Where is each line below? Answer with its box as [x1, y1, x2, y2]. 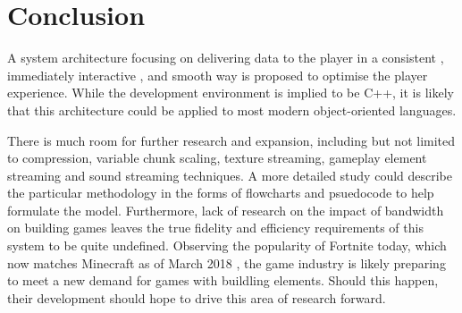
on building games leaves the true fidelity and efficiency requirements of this [7, 218, 424, 237]
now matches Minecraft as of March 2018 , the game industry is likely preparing [7, 253, 446, 272]
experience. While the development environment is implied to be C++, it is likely [7, 83, 454, 102]
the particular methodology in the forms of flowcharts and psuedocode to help [7, 183, 434, 202]
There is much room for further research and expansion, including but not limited [7, 131, 456, 149]
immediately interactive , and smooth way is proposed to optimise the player [7, 65, 428, 84]
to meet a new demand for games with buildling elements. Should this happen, [7, 271, 439, 290]
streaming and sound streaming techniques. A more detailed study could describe [7, 165, 453, 184]
